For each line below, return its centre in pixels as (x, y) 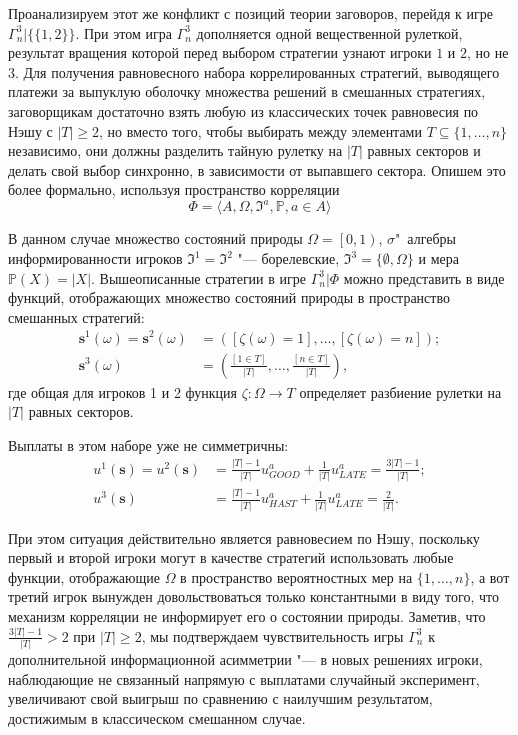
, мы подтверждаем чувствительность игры (272, 635)
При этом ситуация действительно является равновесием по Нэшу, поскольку (244, 537)
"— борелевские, (288, 258)
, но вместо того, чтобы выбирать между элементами (260, 130)
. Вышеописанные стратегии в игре (198, 277)
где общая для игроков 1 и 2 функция (122, 391)
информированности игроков (95, 258)
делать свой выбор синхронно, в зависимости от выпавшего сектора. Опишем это (257, 169)
